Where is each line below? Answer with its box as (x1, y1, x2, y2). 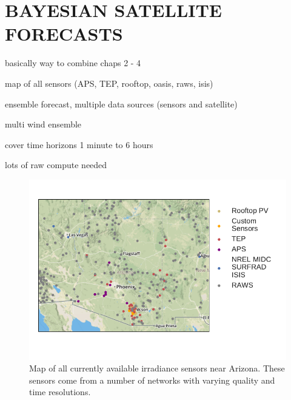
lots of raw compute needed (5, 158, 107, 171)
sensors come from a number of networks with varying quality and (29, 373, 275, 386)
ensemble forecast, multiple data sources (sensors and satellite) (5, 97, 238, 110)
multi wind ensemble (5, 118, 82, 131)
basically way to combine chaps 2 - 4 (5, 56, 141, 69)
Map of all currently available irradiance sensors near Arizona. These (29, 362, 285, 375)
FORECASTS (5, 21, 123, 46)
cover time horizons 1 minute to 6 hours (5, 138, 153, 151)
